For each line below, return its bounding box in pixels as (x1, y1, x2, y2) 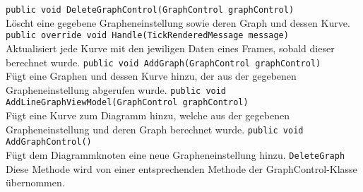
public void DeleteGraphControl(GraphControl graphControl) (6, 5, 294, 15)
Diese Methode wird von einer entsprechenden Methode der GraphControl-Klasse (6, 161, 357, 176)
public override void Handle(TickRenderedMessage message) (6, 30, 289, 41)
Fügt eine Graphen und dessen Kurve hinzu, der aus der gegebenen (6, 68, 297, 83)
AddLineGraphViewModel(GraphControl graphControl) (6, 97, 249, 108)
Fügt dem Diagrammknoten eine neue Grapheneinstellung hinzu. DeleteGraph (6, 147, 345, 162)
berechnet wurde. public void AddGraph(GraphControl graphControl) (6, 54, 321, 69)
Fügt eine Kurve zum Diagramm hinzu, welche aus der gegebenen (6, 108, 290, 123)
